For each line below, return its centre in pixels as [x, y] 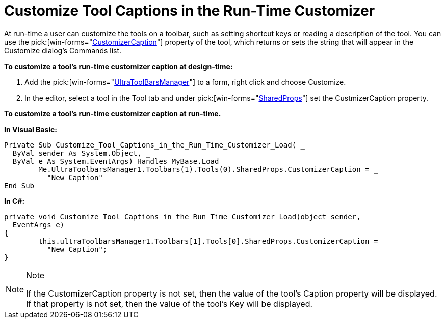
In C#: [15, 201]
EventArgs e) [38, 225]
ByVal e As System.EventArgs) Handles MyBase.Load [116, 161]
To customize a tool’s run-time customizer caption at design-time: [119, 66]
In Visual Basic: [31, 129]
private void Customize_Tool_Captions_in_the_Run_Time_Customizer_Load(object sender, [182, 216]
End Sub [19, 185]
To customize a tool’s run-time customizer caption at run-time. [113, 113]
